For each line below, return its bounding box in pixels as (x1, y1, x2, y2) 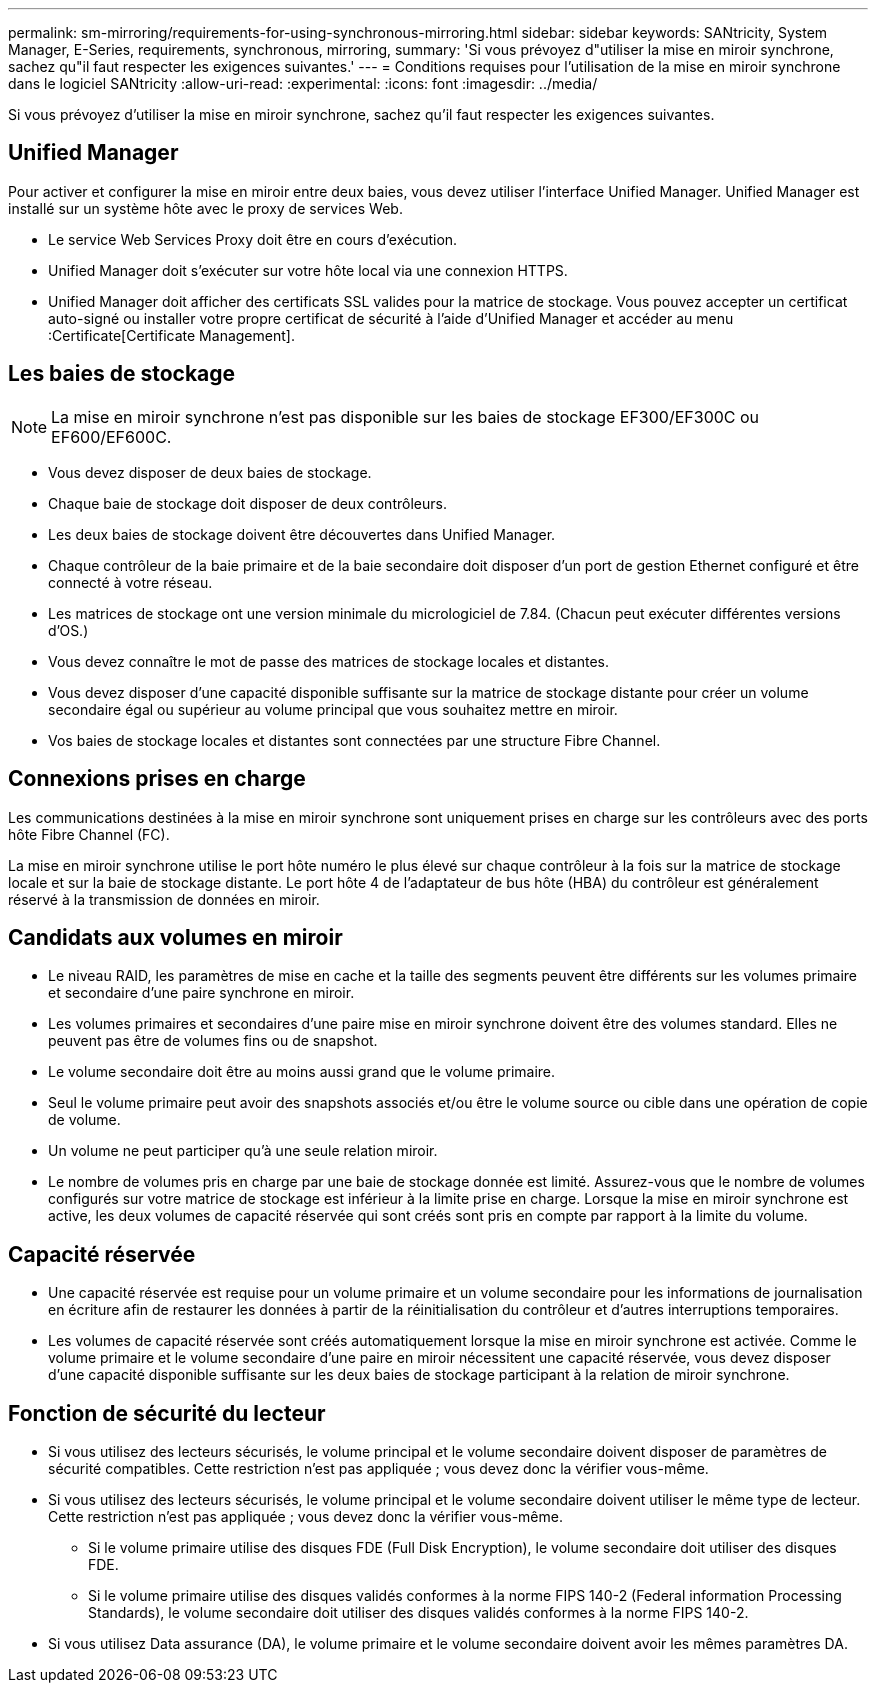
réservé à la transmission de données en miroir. (8, 890, 320, 908)
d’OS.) (48, 621, 89, 639)
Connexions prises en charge (8, 766, 306, 792)
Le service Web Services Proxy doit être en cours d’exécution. (48, 230, 458, 248)
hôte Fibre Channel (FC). (8, 825, 170, 843)
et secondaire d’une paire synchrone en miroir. (48, 984, 355, 1002)
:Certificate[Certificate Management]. (48, 326, 295, 344)
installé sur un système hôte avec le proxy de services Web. (8, 199, 403, 217)
